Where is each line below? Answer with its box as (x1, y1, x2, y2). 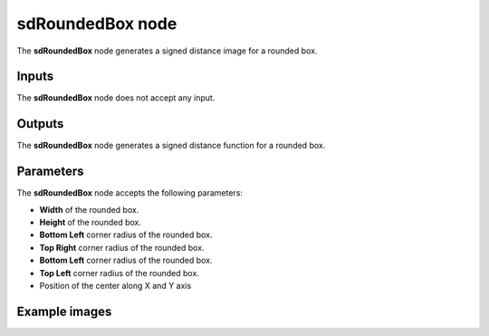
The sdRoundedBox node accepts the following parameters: (16, 187, 244, 198)
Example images (16, 303, 112, 319)
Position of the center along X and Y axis (39, 281, 192, 291)
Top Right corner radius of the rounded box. (39, 242, 205, 253)
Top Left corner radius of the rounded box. (39, 267, 199, 278)
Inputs (16, 69, 54, 84)
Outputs (16, 116, 64, 131)
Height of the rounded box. (39, 217, 142, 228)
